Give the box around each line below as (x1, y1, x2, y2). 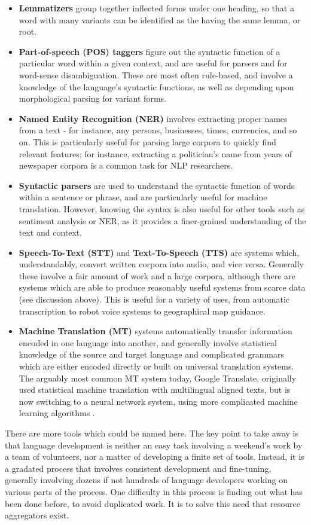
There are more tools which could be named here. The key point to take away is (5, 427, 299, 439)
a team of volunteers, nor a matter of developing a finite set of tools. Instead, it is (5, 450, 304, 463)
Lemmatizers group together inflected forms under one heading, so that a (19, 2, 294, 14)
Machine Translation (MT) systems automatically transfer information (19, 325, 292, 337)
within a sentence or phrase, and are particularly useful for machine (19, 191, 267, 203)
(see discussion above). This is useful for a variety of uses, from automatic (19, 293, 290, 306)
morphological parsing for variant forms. (19, 92, 166, 105)
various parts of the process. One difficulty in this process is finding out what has (5, 485, 303, 497)
